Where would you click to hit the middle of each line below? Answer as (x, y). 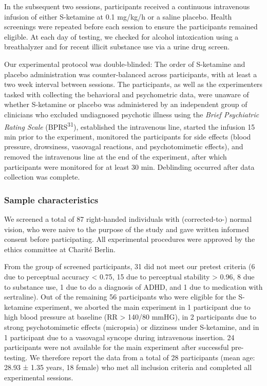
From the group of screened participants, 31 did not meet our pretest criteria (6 (130, 266)
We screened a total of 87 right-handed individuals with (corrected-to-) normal (128, 218)
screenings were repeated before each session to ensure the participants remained (131, 27)
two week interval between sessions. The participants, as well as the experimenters (133, 84)
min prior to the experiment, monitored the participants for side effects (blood (128, 136)
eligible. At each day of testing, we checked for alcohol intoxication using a (121, 36)
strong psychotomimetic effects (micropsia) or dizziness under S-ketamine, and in (132, 327)
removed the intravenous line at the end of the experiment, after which (116, 156)
